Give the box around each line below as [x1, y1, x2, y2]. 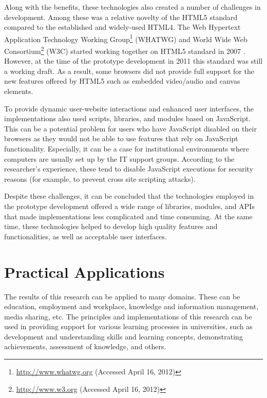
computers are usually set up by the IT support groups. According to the [4, 153, 235, 164]
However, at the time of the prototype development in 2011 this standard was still [4, 55, 263, 66]
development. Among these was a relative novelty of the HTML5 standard [4, 11, 238, 22]
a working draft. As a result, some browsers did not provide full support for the [4, 65, 254, 76]
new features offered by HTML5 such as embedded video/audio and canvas [4, 75, 240, 86]
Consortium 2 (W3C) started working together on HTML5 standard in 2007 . [4, 44, 245, 56]
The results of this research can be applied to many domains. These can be [4, 291, 240, 301]
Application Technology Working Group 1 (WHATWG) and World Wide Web [4, 32, 247, 44]
